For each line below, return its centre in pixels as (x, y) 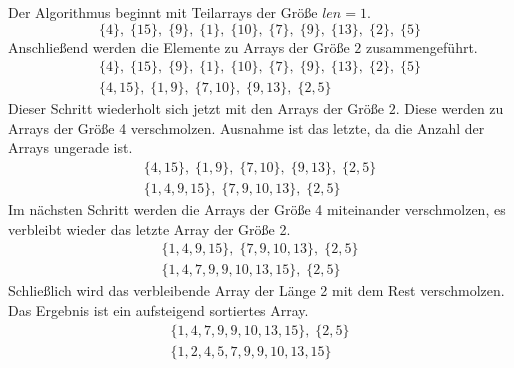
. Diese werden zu (449, 108)
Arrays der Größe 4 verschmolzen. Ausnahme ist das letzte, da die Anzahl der (246, 127)
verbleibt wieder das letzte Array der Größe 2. (149, 228)
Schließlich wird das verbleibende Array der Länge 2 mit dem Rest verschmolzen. (256, 290)
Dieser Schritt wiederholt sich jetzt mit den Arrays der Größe (196, 108)
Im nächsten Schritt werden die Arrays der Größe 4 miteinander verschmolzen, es (257, 209)
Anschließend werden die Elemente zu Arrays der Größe (179, 46)
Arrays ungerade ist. (70, 147)
